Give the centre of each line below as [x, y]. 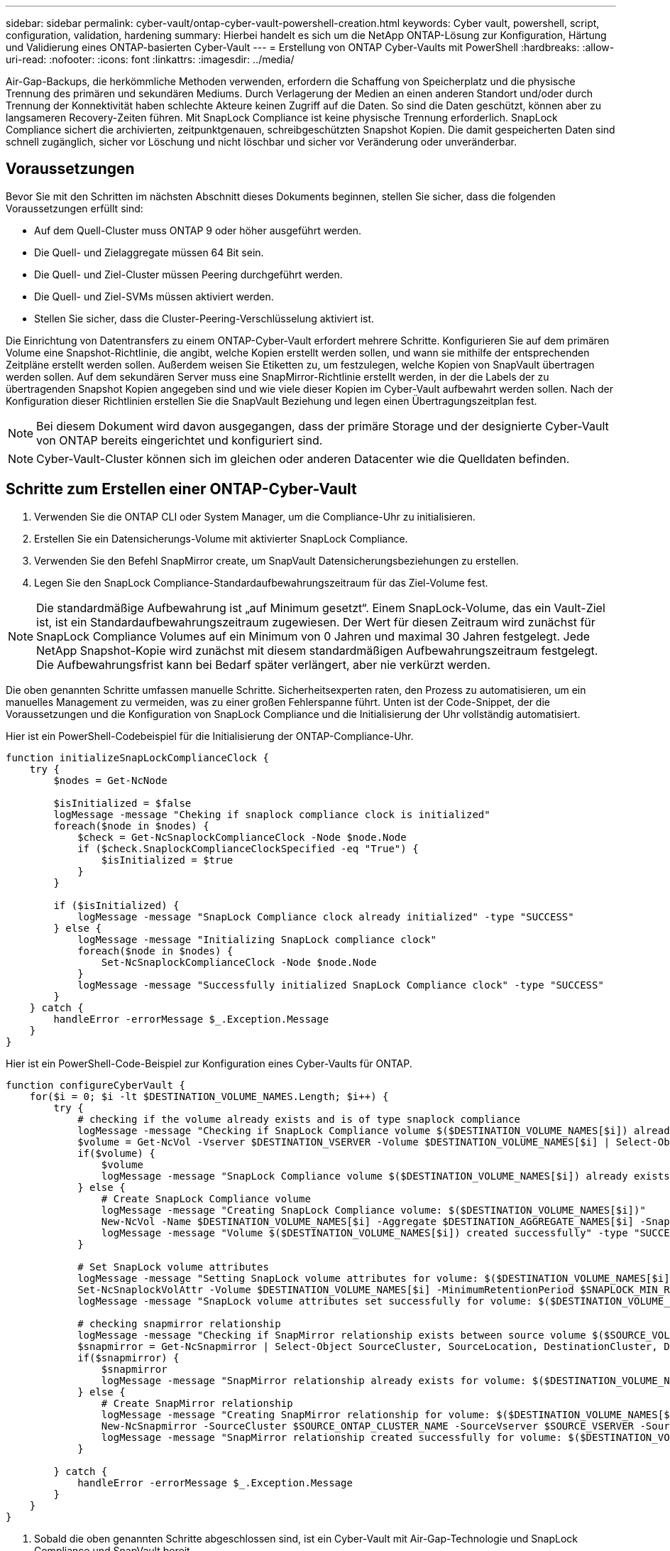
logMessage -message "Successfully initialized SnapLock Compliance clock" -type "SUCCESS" [341, 985]
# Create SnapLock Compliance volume [206, 1198]
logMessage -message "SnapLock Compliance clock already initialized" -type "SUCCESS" [326, 916]
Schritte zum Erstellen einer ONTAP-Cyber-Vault [181, 489]
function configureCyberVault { [95, 1085]
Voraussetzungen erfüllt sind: [75, 208]
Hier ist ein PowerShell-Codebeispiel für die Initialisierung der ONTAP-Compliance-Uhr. [210, 736]
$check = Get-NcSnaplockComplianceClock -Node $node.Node [242, 837]
